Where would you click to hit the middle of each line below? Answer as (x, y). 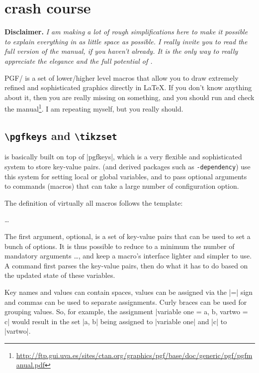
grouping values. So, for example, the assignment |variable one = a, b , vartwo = (126, 311)
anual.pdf (31, 365)
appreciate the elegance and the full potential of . (79, 61)
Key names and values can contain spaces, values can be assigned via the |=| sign (129, 292)
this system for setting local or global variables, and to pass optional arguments (126, 176)
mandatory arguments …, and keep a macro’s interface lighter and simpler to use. (128, 256)
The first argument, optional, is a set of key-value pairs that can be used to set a (128, 236)
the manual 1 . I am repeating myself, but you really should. (94, 108)
